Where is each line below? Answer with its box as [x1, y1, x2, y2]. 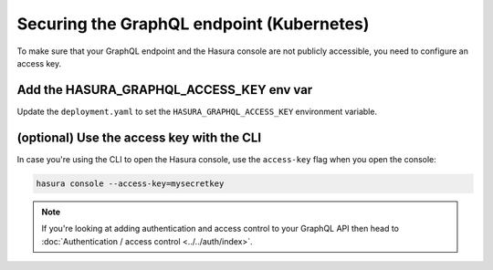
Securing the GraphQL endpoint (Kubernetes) [16, 14, 370, 34]
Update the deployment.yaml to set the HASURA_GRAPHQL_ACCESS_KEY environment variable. [16, 106, 378, 117]
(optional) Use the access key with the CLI [16, 130, 262, 145]
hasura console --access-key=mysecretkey [36, 178, 225, 189]
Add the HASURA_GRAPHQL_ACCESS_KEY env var [16, 82, 313, 98]
